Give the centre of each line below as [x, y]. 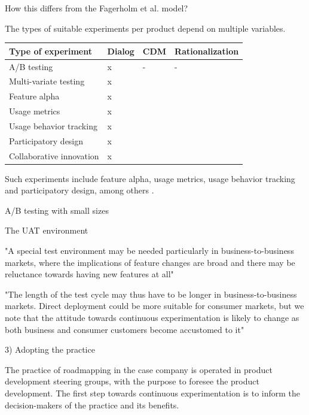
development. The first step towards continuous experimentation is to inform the [153, 393]
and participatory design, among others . [79, 190]
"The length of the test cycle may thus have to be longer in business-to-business [151, 294]
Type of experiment [51, 51]
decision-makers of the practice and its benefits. [92, 405]
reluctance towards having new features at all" [89, 274]
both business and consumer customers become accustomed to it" [125, 329]
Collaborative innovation [54, 155]
